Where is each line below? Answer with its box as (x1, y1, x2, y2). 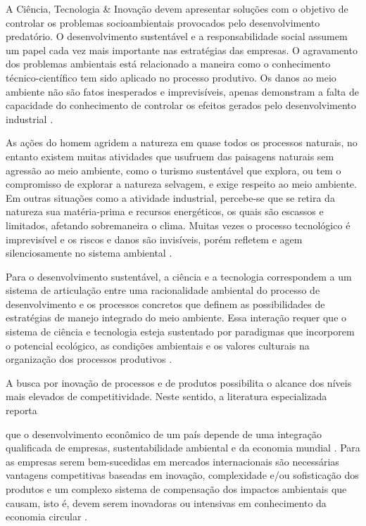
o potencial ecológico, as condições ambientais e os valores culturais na (6, 338, 310, 352)
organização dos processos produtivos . (6, 352, 172, 366)
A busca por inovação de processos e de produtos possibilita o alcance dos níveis (6, 375, 352, 390)
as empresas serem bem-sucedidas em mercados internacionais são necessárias (6, 454, 339, 468)
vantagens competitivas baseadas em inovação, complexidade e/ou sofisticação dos (6, 468, 359, 482)
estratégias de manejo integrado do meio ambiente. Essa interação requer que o (6, 310, 347, 325)
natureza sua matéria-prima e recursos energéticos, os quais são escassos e (6, 204, 324, 219)
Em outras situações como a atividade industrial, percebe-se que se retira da (6, 190, 335, 205)
